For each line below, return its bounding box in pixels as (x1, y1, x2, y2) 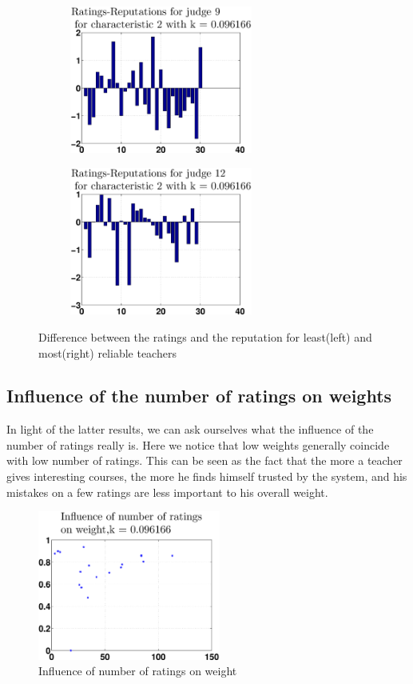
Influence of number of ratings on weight (38, 662, 237, 679)
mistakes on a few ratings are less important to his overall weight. (6, 483, 328, 500)
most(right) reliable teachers (38, 344, 177, 361)
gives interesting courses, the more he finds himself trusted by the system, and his (6, 468, 407, 485)
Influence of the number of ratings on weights (6, 383, 392, 408)
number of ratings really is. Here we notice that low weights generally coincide (6, 436, 390, 453)
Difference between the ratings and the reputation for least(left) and (38, 328, 372, 345)
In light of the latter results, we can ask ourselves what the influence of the (6, 421, 374, 438)
